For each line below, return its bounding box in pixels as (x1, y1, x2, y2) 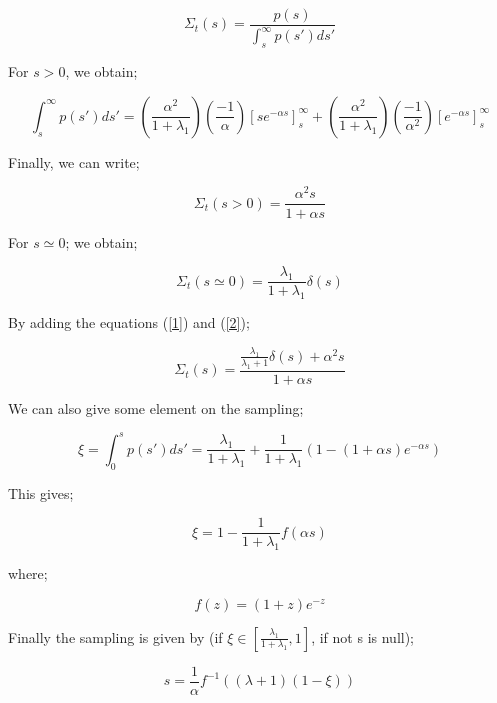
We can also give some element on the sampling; (8, 397, 304, 418)
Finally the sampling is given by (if (8, 626, 223, 647)
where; (8, 563, 48, 583)
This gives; (8, 482, 74, 503)
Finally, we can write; (8, 151, 140, 172)
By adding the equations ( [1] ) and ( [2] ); (8, 311, 250, 332)
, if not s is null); (311, 626, 415, 647)
